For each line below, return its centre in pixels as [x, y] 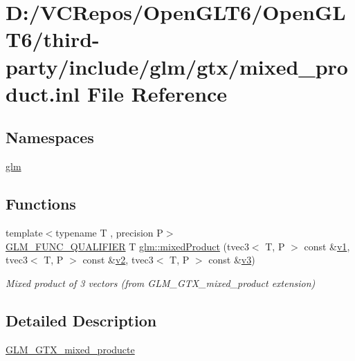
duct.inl [43, 93]
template [24, 232]
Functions [41, 204]
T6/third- [53, 39]
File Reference [157, 93]
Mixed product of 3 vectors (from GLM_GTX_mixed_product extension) [161, 283]
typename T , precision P [109, 232]
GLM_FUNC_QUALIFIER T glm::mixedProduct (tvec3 [127, 246]
